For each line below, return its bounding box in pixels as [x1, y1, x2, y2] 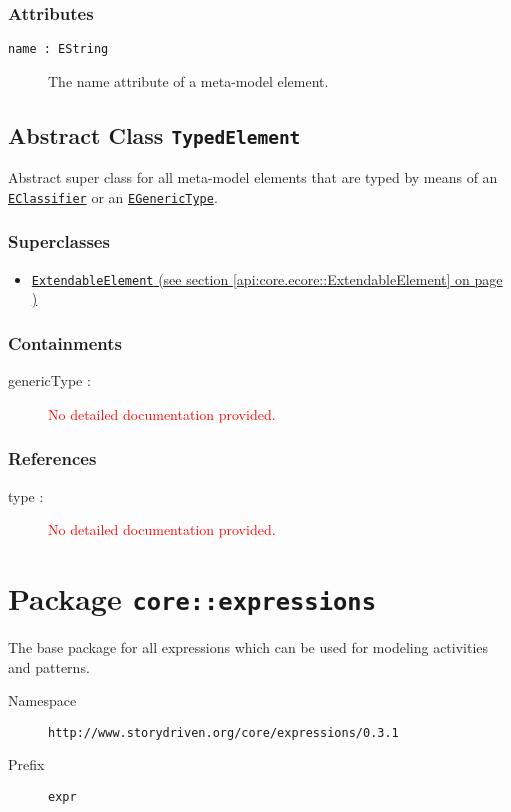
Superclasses [8, 229, 110, 254]
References [8, 446, 97, 471]
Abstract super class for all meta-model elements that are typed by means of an [8, 167, 498, 188]
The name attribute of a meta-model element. [48, 70, 329, 91]
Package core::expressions [8, 577, 376, 618]
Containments [8, 330, 123, 355]
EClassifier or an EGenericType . [8, 186, 218, 207]
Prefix [8, 754, 45, 775]
